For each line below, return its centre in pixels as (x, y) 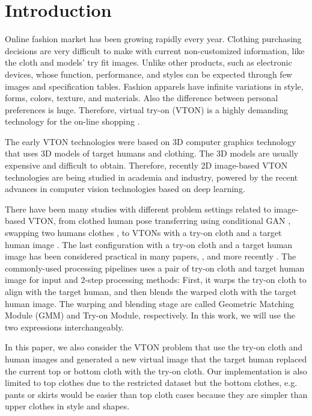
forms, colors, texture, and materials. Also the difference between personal (142, 98)
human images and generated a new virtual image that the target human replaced (156, 359)
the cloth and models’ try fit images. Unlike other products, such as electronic (148, 62)
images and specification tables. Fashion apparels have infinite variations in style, (154, 86)
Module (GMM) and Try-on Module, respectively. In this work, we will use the (150, 315)
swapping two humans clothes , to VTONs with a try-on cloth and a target (143, 233)
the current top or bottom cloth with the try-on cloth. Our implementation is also (156, 371)
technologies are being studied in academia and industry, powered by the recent (151, 177)
